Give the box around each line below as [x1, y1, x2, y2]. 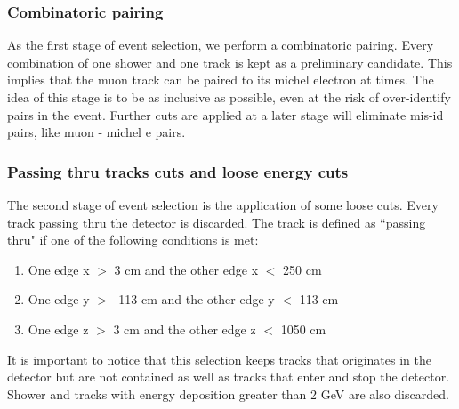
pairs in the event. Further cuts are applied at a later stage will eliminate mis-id [7, 105, 444, 124]
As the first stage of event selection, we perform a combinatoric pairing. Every [7, 36, 434, 54]
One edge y [28, 290, 90, 309]
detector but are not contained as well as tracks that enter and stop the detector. [7, 367, 450, 386]
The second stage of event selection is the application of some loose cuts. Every [7, 196, 439, 213]
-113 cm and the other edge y [114, 290, 275, 309]
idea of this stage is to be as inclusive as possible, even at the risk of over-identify [7, 88, 451, 106]
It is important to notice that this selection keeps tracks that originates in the [7, 349, 431, 368]
